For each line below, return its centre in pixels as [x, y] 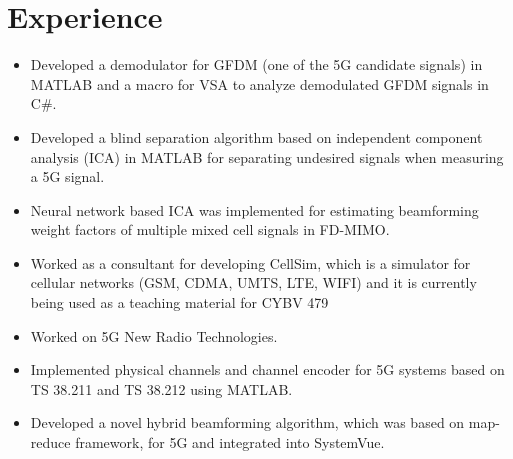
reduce [50, 442]
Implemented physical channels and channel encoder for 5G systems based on [267, 369]
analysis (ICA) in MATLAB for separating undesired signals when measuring [267, 156]
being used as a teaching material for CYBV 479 [179, 302]
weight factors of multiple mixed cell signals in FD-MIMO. [210, 229]
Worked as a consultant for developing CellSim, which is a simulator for [250, 262]
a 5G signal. [67, 176]
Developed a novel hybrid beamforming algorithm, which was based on [247, 422]
